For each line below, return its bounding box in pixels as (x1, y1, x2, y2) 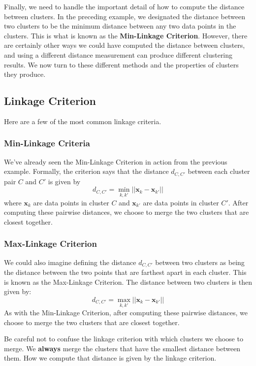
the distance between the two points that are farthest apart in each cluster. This (4, 267, 247, 277)
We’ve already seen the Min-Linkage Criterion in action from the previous (4, 156, 227, 166)
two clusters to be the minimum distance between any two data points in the (4, 21, 236, 31)
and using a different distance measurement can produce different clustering (4, 49, 233, 60)
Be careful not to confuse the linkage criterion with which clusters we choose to (4, 333, 243, 344)
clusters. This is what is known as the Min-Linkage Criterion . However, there (4, 30, 248, 40)
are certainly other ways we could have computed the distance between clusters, (4, 40, 245, 50)
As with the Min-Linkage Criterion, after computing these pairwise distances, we (4, 307, 248, 318)
